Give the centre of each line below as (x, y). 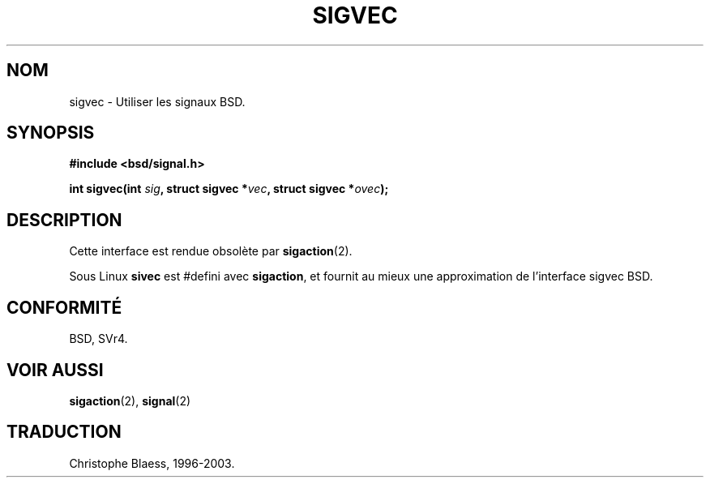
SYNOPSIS (51, 133)
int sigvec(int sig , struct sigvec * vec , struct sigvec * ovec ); (229, 189)
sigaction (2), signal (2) (130, 400)
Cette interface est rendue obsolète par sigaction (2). (211, 251)
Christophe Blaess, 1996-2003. (152, 463)
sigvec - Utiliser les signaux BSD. (157, 101)
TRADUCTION (64, 432)
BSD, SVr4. (98, 339)
